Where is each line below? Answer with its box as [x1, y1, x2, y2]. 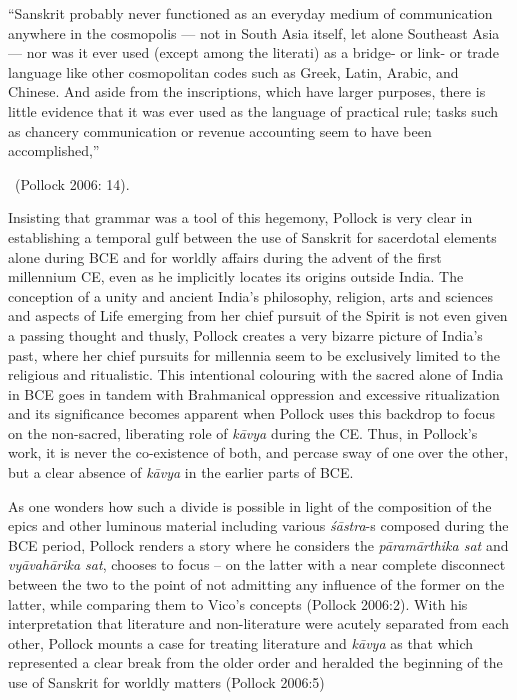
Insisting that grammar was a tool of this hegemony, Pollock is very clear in [8, 207, 473, 228]
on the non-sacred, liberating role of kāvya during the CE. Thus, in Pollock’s [8, 422, 478, 443]
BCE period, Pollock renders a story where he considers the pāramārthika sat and [8, 534, 509, 555]
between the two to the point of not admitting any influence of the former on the [8, 574, 505, 595]
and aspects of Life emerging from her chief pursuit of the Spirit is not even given [8, 305, 508, 326]
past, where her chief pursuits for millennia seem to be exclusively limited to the [8, 344, 501, 365]
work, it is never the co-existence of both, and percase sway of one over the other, [8, 442, 509, 463]
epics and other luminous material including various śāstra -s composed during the [8, 515, 509, 536]
